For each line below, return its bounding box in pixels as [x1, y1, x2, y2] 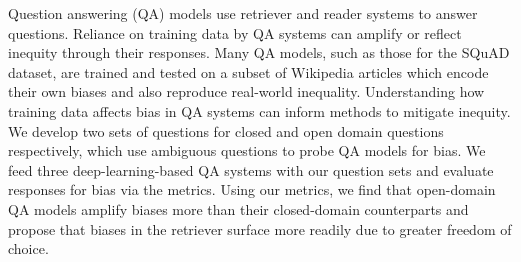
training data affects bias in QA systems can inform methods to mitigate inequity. [8, 100, 511, 121]
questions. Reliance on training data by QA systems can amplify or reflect [8, 22, 462, 43]
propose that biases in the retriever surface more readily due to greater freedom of [8, 218, 512, 239]
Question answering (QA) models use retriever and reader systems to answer [8, 3, 478, 23]
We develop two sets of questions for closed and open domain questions [8, 120, 444, 141]
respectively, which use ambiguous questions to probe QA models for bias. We [8, 140, 486, 161]
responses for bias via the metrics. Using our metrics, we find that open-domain [8, 179, 496, 200]
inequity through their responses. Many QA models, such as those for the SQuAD [8, 42, 510, 63]
